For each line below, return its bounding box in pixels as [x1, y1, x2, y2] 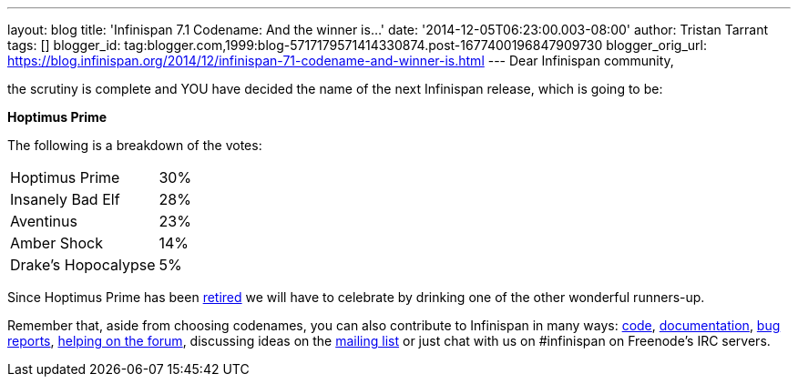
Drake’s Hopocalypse [10, 256, 156, 274]
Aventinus [10, 212, 77, 230]
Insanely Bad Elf [10, 190, 120, 208]
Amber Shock [10, 234, 103, 252]
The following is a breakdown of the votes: [7, 137, 262, 153]
